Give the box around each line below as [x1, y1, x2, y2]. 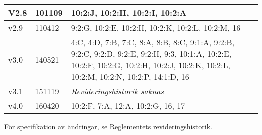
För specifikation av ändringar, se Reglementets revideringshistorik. [4, 121, 212, 131]
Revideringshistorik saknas [71, 85, 164, 97]
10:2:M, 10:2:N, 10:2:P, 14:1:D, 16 [71, 71, 189, 82]
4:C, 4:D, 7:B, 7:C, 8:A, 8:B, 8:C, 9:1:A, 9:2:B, [71, 36, 235, 48]
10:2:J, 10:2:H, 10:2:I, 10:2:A [71, 7, 187, 18]
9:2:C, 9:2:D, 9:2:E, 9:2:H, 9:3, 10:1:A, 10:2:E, [71, 48, 232, 59]
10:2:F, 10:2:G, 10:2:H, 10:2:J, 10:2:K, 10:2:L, [71, 59, 231, 71]
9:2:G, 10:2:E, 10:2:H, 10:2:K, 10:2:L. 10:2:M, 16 [71, 22, 241, 33]
